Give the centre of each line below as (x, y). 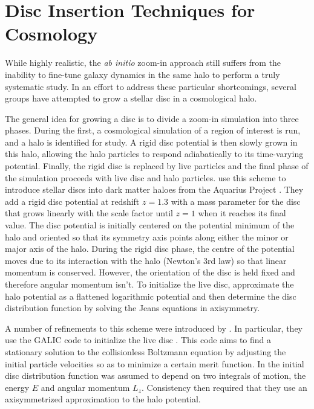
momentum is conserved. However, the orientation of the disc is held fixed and (150, 272)
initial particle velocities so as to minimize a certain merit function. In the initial (155, 363)
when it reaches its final (242, 213)
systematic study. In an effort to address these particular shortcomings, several (151, 86)
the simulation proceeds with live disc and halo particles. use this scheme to (146, 177)
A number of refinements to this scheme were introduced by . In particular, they (154, 328)
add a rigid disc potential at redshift (72, 201)
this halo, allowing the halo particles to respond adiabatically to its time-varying (154, 154)
